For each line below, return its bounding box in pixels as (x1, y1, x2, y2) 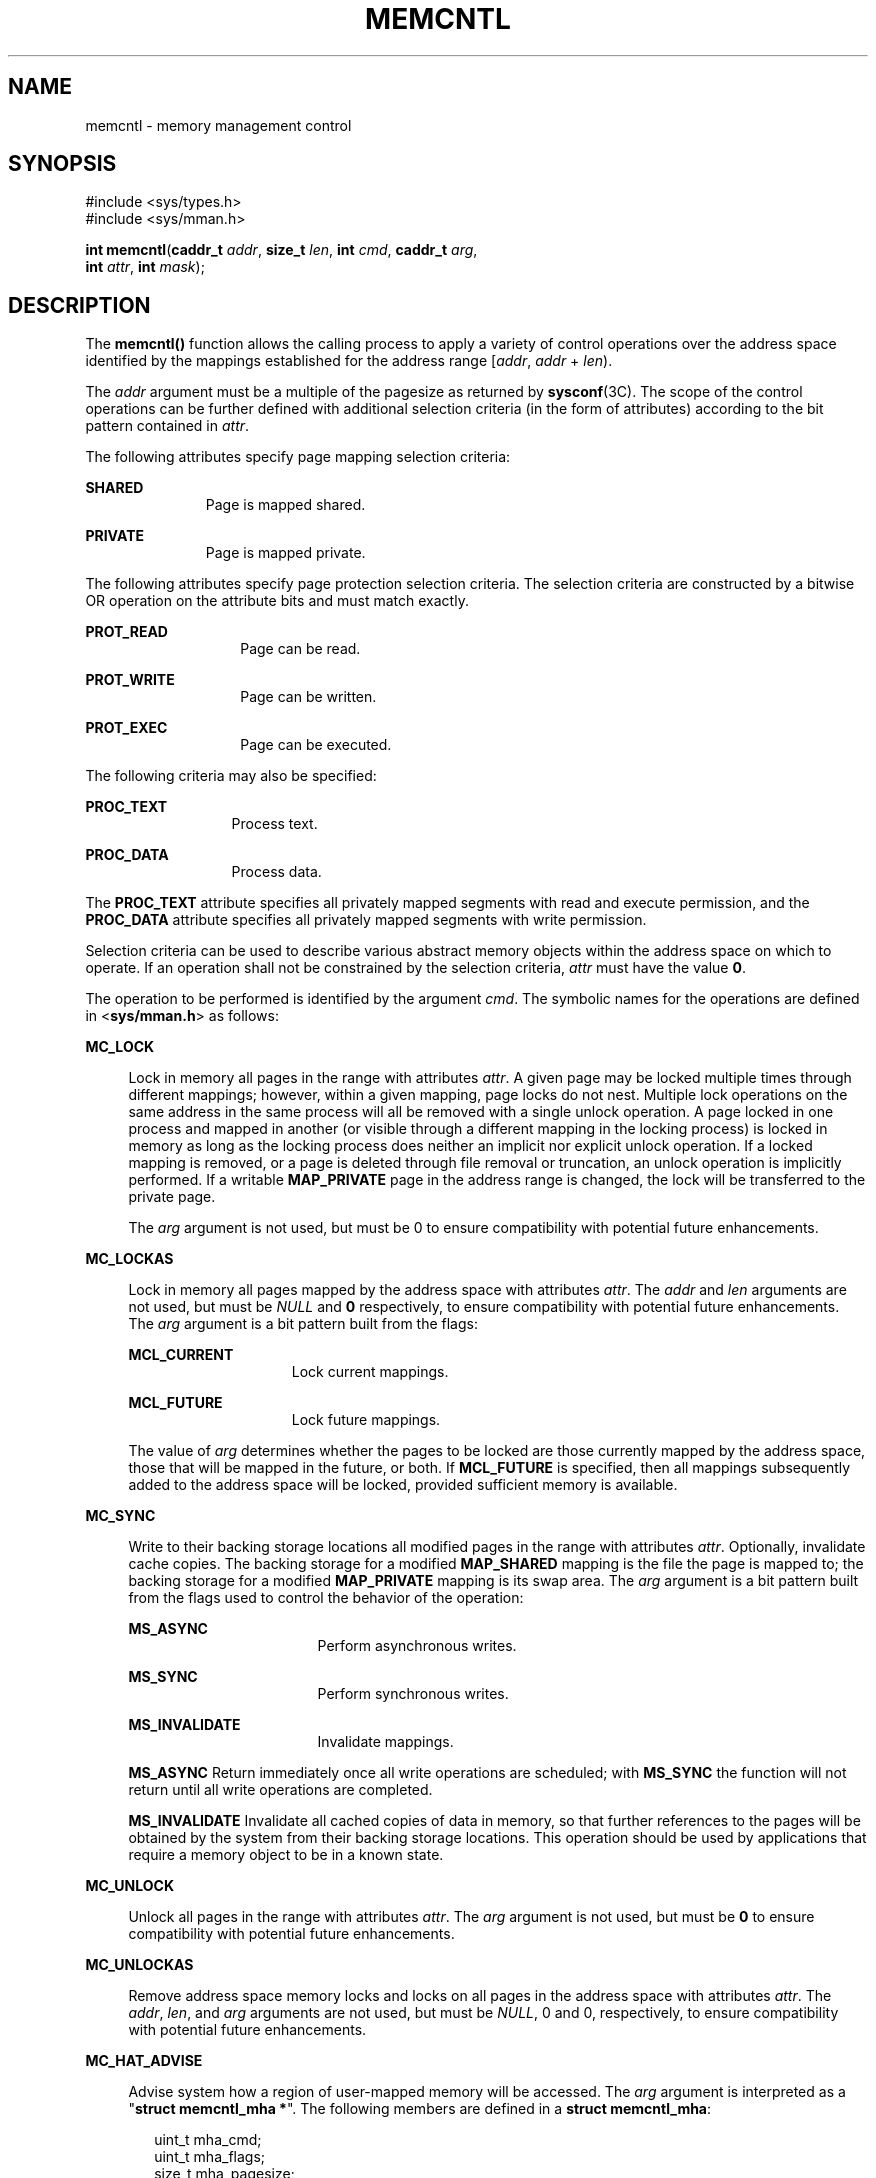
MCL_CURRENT (128, 1346, 234, 1364)
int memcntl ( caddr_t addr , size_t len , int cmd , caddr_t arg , (85, 241, 478, 259)
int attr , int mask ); (85, 258, 205, 276)
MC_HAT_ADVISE (85, 2052, 203, 2070)
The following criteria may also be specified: (85, 767, 377, 785)
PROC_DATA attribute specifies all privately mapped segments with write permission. (85, 911, 647, 929)
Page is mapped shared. (205, 496, 366, 514)
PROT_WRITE (85, 671, 175, 689)
